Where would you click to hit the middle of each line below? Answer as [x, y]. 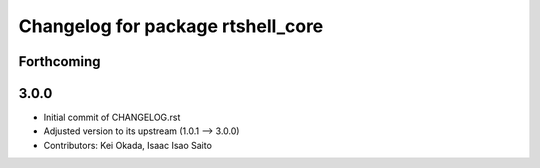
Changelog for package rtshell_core [171, 26]
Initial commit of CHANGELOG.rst [112, 117]
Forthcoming [59, 61]
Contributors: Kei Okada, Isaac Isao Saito [127, 145]
